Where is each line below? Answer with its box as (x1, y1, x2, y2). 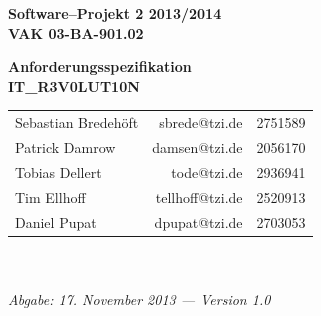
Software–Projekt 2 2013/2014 (8, 3, 222, 23)
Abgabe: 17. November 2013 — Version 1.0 (8, 288, 271, 309)
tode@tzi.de (171, 161, 243, 182)
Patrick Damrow (15, 136, 116, 157)
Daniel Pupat (15, 211, 97, 232)
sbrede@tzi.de (159, 112, 243, 133)
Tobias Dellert (15, 161, 102, 182)
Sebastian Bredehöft (15, 112, 139, 133)
